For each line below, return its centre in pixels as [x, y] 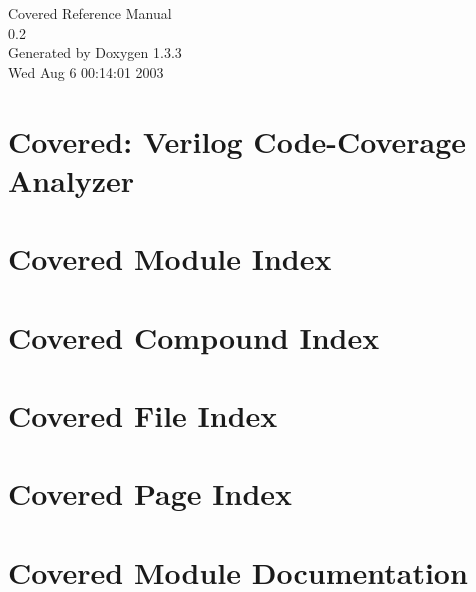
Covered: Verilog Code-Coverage [237, 140]
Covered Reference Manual [90, 13]
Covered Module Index [170, 258]
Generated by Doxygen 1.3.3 [95, 52]
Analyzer [71, 179]
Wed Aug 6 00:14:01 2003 [86, 71]
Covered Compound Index [194, 336]
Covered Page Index [150, 493]
